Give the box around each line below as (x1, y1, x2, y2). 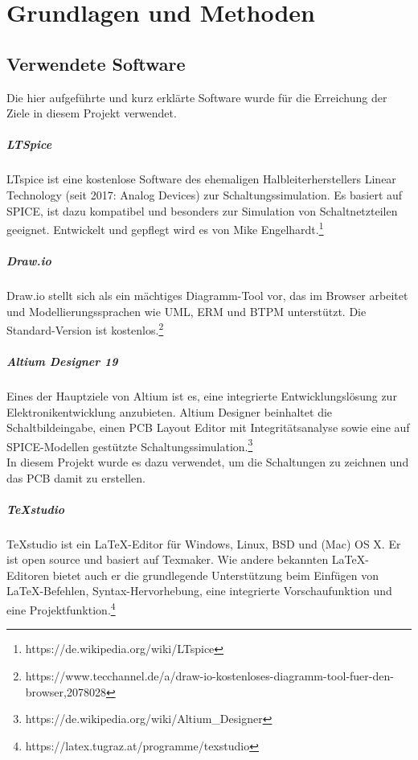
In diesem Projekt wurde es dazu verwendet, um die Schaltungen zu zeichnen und (6, 453, 409, 470)
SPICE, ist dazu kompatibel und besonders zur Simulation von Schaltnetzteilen (6, 202, 398, 219)
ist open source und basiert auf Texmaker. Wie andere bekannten (6, 551, 329, 568)
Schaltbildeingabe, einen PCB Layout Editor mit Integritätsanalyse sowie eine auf (6, 419, 410, 436)
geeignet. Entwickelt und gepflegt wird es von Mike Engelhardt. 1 (6, 219, 324, 237)
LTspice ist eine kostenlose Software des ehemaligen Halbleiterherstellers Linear (6, 170, 396, 187)
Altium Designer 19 (6, 352, 118, 369)
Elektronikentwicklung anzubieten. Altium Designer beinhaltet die (6, 403, 333, 420)
